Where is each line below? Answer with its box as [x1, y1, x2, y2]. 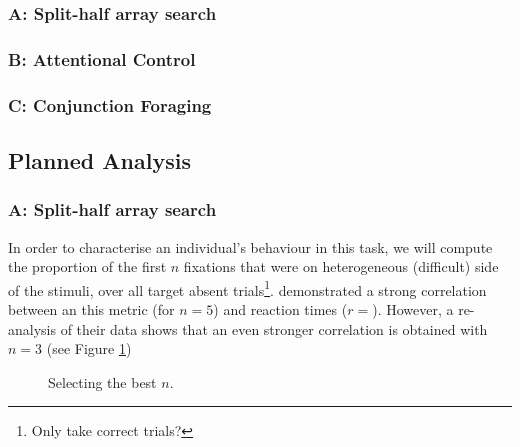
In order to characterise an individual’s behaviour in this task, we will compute [8, 236, 493, 257]
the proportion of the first [8, 256, 167, 277]
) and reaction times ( [213, 298, 348, 319]
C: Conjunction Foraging [8, 92, 212, 117]
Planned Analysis [8, 144, 191, 175]
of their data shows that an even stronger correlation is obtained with [60, 318, 488, 339]
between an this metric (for [8, 298, 175, 319]
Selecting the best [48, 371, 157, 392]
